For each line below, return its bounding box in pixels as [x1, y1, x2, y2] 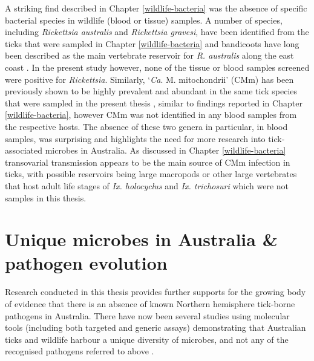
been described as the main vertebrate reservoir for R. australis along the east [5, 49, 294, 62]
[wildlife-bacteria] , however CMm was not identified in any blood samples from [5, 108, 297, 121]
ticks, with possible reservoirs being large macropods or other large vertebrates [5, 167, 297, 180]
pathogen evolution [5, 250, 168, 275]
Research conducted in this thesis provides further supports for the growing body [5, 285, 306, 298]
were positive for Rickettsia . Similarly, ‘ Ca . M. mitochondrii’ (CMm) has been [5, 73, 294, 85]
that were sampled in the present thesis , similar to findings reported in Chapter [5, 96, 303, 109]
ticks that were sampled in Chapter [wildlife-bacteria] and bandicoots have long [5, 37, 299, 50]
